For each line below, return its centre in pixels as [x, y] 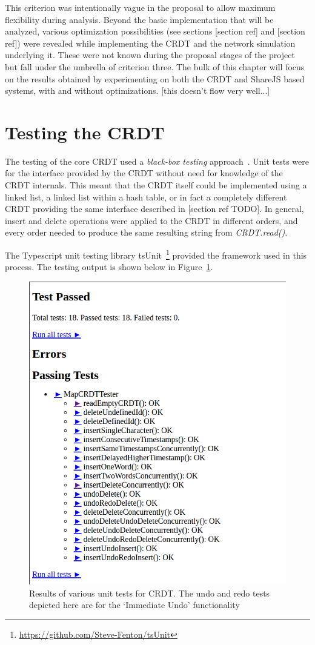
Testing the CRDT [85, 132]
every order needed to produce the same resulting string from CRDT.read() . [146, 232]
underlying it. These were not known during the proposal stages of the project [150, 55]
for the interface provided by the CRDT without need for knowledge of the [144, 173]
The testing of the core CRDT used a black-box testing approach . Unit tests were [157, 161]
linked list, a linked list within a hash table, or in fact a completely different [146, 197]
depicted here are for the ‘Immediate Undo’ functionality [134, 605]
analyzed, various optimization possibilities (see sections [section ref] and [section [155, 31]
